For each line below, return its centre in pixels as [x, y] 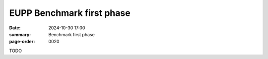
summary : [20, 34]
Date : [15, 28]
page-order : [22, 42]
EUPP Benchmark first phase [70, 13]
